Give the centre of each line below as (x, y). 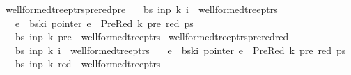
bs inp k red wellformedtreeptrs (88, 64)
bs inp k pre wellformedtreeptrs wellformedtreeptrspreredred (152, 36)
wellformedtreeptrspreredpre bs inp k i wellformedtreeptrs (141, 9)
